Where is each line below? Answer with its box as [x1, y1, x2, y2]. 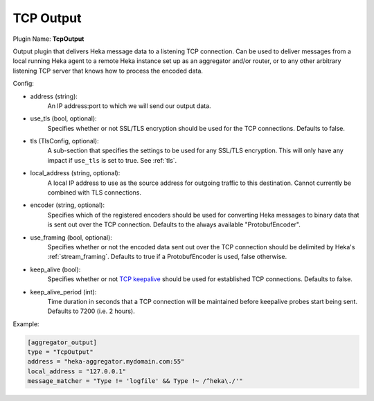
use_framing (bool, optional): [30, 233, 112, 242]
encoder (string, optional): [30, 201, 105, 209]
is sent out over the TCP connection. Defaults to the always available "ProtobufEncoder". [47, 220, 301, 229]
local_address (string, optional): [30, 169, 121, 177]
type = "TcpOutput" [27, 348, 93, 356]
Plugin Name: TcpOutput [12, 35, 84, 43]
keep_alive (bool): [30, 265, 81, 274]
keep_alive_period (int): [30, 287, 97, 296]
